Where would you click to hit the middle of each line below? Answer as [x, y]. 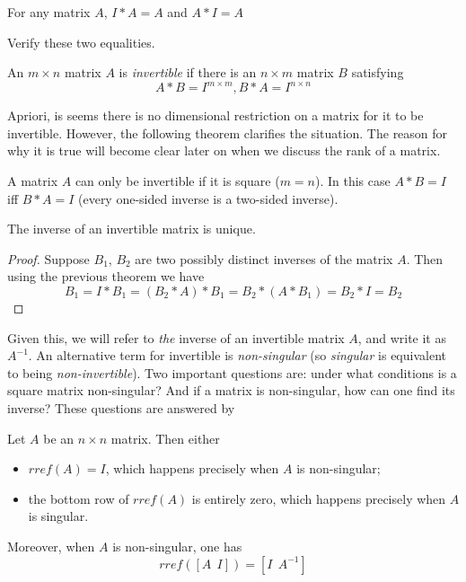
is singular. [58, 516]
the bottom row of [79, 498]
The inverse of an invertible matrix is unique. [132, 229]
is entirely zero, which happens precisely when [319, 498]
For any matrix [49, 12]
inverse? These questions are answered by [121, 408]
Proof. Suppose [48, 258]
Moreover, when [51, 546]
